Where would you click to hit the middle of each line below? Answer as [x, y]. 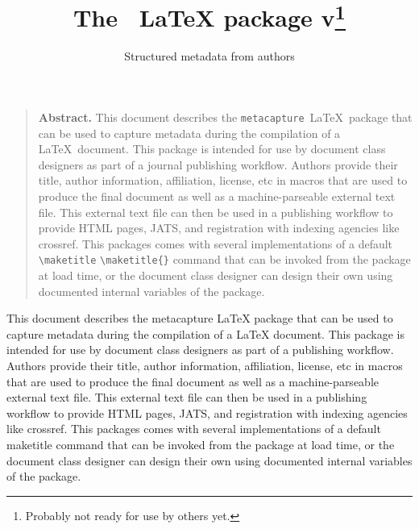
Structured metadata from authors [209, 56]
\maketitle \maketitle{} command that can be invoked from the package [224, 259]
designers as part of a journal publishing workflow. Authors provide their [218, 164]
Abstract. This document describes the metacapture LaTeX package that [225, 117]
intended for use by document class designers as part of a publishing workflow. [200, 350]
